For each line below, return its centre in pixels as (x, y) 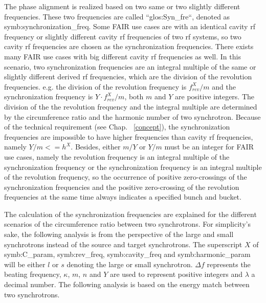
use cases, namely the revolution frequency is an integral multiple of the (117, 156)
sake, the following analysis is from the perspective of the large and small (119, 234)
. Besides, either (96, 147)
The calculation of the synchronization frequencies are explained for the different (130, 214)
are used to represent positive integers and (176, 274)
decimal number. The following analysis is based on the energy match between (127, 284)
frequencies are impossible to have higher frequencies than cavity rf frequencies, (129, 136)
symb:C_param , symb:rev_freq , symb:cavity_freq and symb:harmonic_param (127, 254)
